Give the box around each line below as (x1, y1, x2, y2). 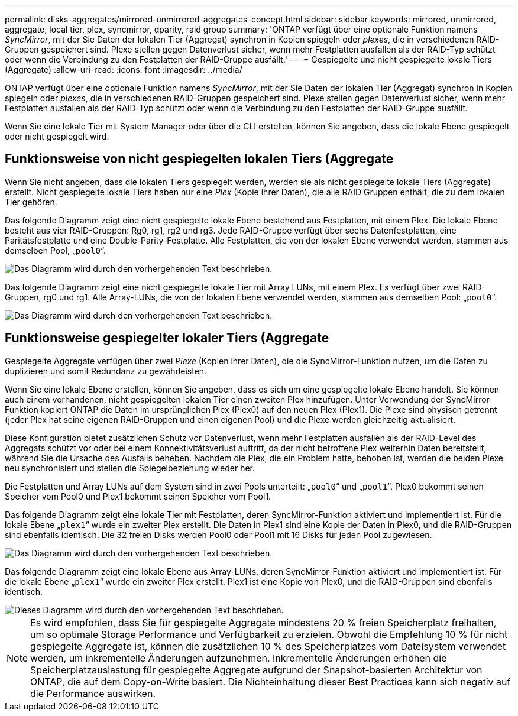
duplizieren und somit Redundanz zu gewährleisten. (5, 365, 207, 376)
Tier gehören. (5, 196, 57, 207)
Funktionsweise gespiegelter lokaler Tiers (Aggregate (5, 331, 329, 346)
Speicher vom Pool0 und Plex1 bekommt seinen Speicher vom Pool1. (5, 491, 271, 501)
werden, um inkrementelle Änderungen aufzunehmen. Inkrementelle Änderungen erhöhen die (30, 652, 447, 664)
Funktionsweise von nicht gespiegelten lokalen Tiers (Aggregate (5, 151, 394, 167)
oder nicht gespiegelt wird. (5, 131, 109, 141)
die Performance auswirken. (30, 687, 156, 699)
